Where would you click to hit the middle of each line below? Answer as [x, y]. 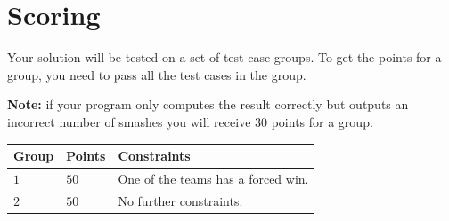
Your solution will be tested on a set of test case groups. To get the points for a [224, 57]
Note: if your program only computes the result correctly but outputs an [208, 104]
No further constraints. [180, 200]
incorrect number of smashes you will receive [129, 121]
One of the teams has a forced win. [213, 178]
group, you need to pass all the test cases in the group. [157, 74]
